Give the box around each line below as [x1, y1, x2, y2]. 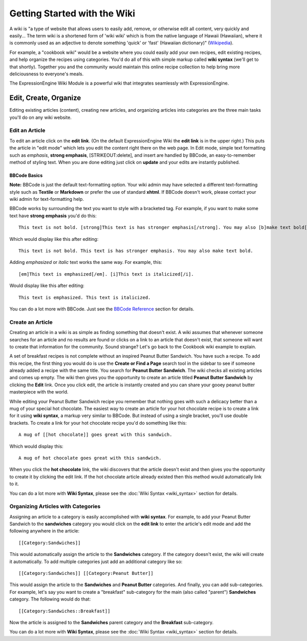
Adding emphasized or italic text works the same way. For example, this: [9, 259, 162, 265]
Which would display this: [9, 443, 63, 449]
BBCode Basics [9, 172, 43, 178]
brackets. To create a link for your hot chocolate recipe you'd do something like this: [9, 420, 187, 426]
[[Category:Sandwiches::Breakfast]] [18, 608, 111, 614]
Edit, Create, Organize [9, 94, 81, 102]
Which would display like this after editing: [9, 236, 99, 242]
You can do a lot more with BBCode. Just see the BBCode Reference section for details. [9, 305, 194, 312]
